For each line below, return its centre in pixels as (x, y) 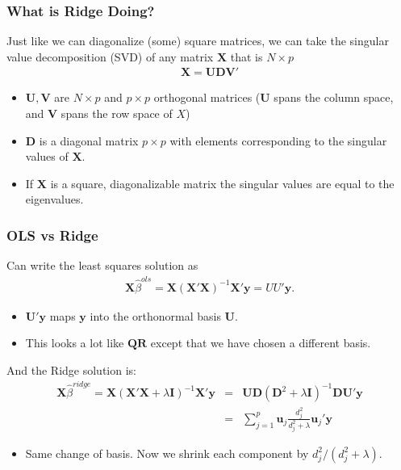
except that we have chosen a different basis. (261, 343)
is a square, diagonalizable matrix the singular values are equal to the (222, 183)
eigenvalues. (54, 199)
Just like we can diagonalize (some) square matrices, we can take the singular (198, 41)
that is (246, 56)
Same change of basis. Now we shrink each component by (167, 453)
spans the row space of (117, 113)
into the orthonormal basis (155, 315)
